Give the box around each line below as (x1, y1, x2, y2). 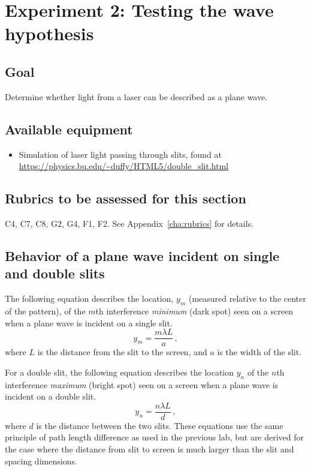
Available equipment (5, 119, 133, 138)
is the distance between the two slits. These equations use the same (36, 419, 283, 431)
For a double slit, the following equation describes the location (5, 365, 234, 378)
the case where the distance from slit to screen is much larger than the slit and (5, 443, 294, 455)
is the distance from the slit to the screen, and (37, 346, 207, 358)
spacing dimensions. (5, 454, 77, 467)
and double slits (5, 264, 105, 283)
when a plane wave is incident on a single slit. (5, 316, 173, 329)
